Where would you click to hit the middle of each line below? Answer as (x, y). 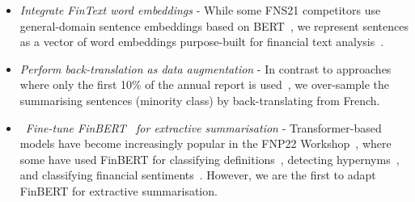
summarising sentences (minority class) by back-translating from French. (200, 100)
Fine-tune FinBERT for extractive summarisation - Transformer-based (203, 127)
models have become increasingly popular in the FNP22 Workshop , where (205, 143)
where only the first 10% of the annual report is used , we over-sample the (205, 84)
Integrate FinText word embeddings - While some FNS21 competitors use (200, 10)
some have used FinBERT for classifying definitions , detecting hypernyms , (210, 159)
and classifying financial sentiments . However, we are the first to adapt (198, 175)
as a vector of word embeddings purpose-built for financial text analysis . (202, 42)
